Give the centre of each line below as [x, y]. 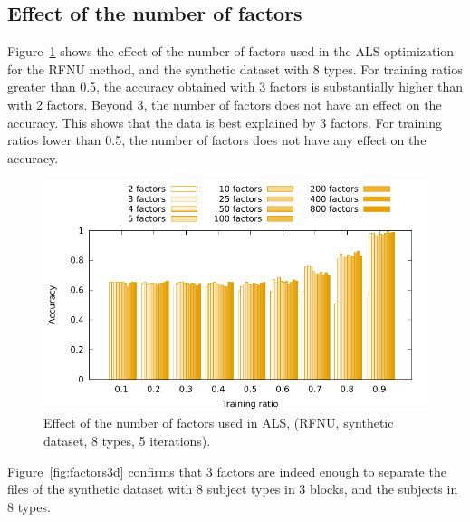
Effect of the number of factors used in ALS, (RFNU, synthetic [219, 423]
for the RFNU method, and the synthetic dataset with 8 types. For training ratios [235, 68]
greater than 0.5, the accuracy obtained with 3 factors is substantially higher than [235, 87]
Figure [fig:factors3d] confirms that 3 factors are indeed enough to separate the [227, 471]
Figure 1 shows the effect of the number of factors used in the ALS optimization [231, 51]
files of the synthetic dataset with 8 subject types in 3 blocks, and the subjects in [233, 489]
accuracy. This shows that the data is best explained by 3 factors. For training [225, 122]
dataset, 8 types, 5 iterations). [127, 440]
